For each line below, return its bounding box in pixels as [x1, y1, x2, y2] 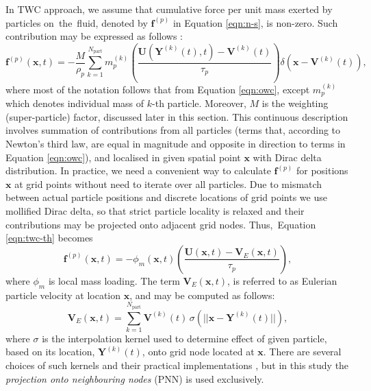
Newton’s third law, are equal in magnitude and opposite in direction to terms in [5, 136, 346, 150]
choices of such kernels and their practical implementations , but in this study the [5, 358, 349, 372]
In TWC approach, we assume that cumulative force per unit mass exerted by [5, 2, 333, 16]
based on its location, [5, 344, 95, 359]
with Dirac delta [253, 150, 322, 164]
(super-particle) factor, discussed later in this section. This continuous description [5, 109, 348, 123]
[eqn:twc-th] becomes [5, 230, 93, 245]
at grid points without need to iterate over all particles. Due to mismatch [14, 176, 322, 191]
